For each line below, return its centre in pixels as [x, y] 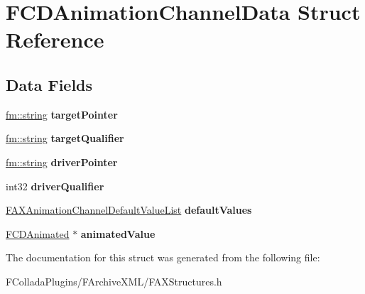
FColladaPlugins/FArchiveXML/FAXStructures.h [114, 281]
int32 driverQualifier [55, 186]
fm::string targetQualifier [65, 138]
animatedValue [118, 233]
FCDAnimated [38, 233]
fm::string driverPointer [62, 162]
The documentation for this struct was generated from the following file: [163, 257]
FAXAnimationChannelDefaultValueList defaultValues [129, 210]
